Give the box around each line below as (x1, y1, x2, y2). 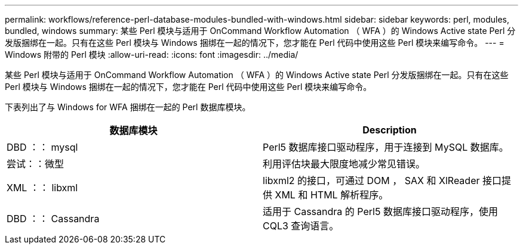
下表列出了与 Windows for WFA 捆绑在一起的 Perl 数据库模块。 (5, 102, 251, 112)
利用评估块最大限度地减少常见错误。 (263, 158, 426, 170)
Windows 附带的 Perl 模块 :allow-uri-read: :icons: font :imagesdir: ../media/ (5, 49, 299, 60)
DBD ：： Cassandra (7, 213, 100, 225)
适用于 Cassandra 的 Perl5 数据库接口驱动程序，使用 (263, 206, 498, 217)
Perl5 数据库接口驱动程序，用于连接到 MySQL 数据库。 (263, 141, 509, 153)
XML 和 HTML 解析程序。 (275, 189, 389, 201)
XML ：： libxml (7, 182, 78, 194)
